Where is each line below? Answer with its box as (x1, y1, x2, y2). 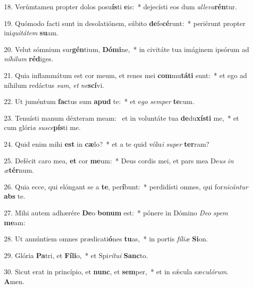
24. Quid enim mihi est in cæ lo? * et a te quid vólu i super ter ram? (4, 138, 209, 149)
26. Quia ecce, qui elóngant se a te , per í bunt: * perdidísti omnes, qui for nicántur (4, 181, 248, 191)
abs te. (4, 191, 26, 201)
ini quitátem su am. (4, 27, 58, 38)
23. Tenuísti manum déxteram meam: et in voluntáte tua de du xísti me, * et (4, 112, 239, 123)
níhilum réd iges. (4, 53, 54, 64)
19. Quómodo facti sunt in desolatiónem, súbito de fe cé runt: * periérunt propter (4, 18, 246, 28)
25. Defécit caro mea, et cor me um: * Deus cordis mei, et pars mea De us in (4, 155, 234, 165)
